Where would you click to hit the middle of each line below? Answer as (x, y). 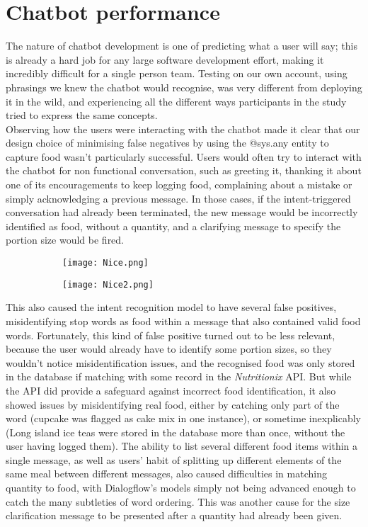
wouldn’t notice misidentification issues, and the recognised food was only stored (180, 362)
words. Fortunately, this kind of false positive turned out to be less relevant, (171, 335)
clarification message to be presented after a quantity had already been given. (174, 515)
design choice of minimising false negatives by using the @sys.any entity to (167, 143)
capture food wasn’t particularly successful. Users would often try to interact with (184, 156)
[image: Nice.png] (105, 263)
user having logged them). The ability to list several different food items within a (182, 446)
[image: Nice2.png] (108, 284)
